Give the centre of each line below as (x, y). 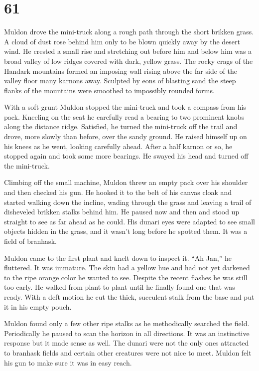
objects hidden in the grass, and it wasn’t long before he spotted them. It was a (126, 231)
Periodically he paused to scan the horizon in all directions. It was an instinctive (127, 333)
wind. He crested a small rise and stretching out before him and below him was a (128, 51)
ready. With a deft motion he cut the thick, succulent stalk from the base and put (129, 296)
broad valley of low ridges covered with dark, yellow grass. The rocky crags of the (129, 61)
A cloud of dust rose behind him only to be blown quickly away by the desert (122, 41)
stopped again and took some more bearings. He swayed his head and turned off (126, 156)
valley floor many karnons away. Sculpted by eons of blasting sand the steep (120, 81)
